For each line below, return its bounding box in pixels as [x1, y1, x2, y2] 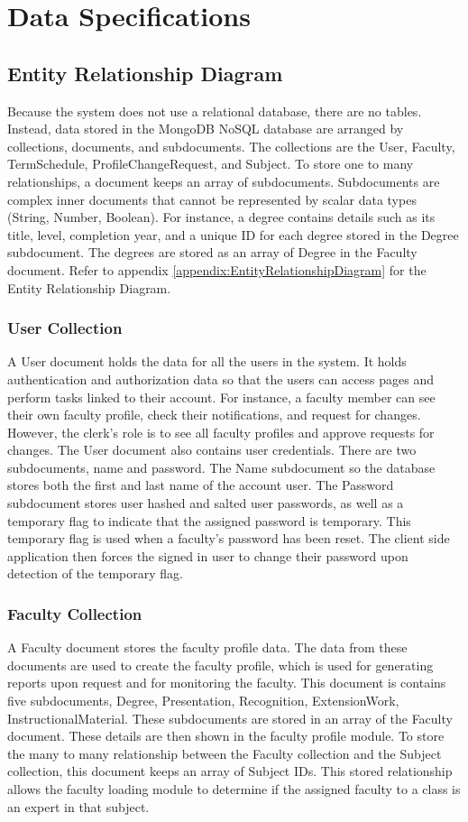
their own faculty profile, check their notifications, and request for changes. [7, 405, 421, 424]
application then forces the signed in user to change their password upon [7, 546, 408, 565]
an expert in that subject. [7, 797, 150, 816]
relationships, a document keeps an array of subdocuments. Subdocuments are [7, 171, 440, 190]
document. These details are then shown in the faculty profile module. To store [7, 726, 445, 745]
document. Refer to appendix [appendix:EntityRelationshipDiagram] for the [7, 260, 427, 279]
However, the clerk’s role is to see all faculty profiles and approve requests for [7, 422, 435, 441]
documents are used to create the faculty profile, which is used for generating [7, 655, 434, 674]
